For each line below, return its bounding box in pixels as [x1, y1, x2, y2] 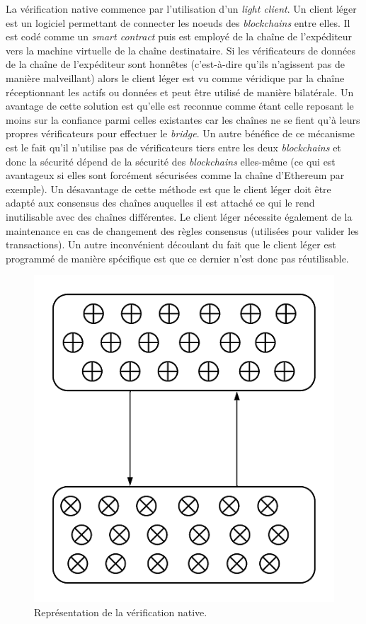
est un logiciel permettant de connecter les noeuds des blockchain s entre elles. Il [6, 15, 350, 30]
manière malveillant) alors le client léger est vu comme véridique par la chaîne [6, 70, 345, 85]
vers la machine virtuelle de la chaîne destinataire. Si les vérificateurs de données [6, 42, 356, 57]
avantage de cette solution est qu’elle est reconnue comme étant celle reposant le [6, 98, 354, 113]
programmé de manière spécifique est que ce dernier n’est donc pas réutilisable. [6, 250, 349, 265]
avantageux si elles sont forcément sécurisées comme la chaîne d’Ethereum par [6, 168, 345, 183]
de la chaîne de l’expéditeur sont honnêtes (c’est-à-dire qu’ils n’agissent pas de [6, 57, 345, 71]
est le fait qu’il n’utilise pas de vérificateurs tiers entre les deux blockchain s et [6, 139, 341, 154]
